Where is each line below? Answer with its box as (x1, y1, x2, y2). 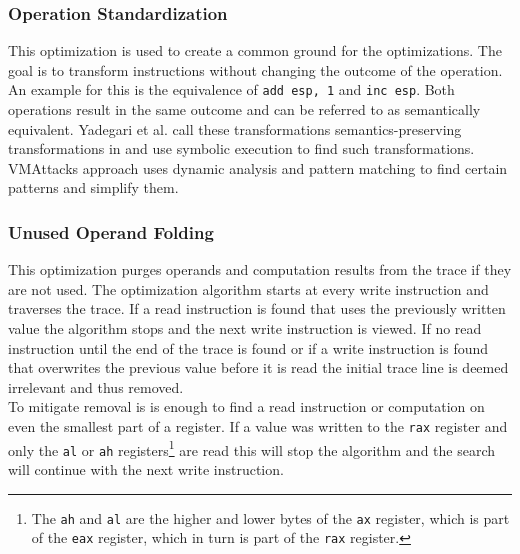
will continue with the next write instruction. (8, 458, 284, 479)
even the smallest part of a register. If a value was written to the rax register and (8, 416, 508, 436)
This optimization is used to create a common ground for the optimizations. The (8, 40, 502, 61)
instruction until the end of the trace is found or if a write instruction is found (8, 337, 489, 358)
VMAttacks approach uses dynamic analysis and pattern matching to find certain (8, 157, 508, 178)
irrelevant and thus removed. (8, 376, 184, 397)
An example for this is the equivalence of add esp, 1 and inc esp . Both (8, 79, 455, 100)
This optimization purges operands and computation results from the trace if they (8, 259, 512, 280)
